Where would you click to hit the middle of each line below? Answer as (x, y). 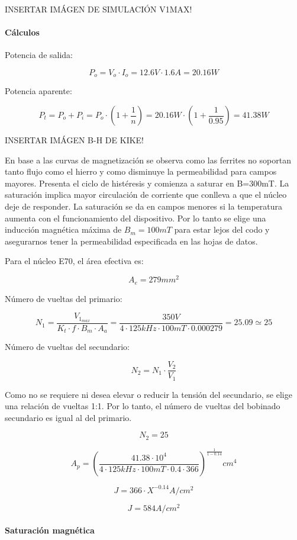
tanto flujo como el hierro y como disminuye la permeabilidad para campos (141, 171)
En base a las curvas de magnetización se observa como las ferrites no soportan (148, 160)
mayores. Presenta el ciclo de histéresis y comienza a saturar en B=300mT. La (147, 183)
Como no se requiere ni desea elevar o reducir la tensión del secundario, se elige (148, 394)
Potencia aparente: (38, 91)
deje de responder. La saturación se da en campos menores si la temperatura (144, 206)
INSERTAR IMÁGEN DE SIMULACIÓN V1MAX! (99, 9)
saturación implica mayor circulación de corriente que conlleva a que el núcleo (146, 195)
